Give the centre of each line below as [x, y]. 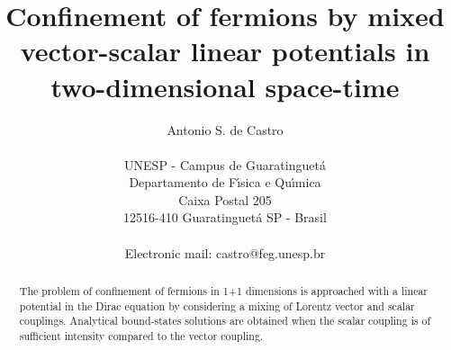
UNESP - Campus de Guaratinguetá [225, 164]
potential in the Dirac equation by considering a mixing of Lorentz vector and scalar [217, 305]
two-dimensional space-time [225, 86]
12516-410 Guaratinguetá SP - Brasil [225, 217]
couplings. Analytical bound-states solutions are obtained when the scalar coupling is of [225, 321]
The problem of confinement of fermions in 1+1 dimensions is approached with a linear [224, 291]
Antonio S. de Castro [225, 129]
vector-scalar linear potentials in [225, 51]
